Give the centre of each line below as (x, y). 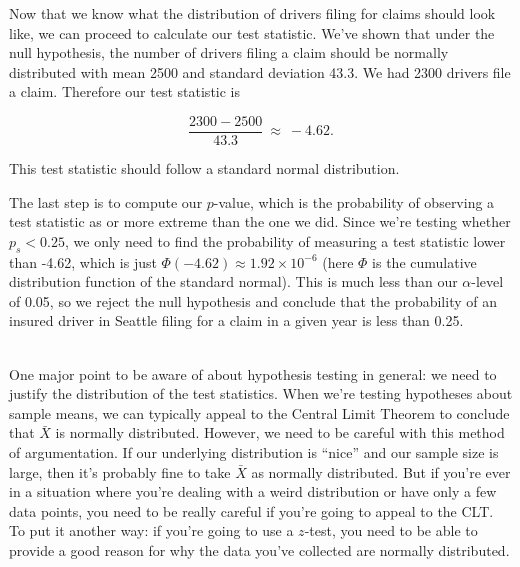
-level (487, 281)
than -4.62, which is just (83, 261)
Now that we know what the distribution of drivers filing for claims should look (252, 13)
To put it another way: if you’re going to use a (151, 530)
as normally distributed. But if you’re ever (381, 471)
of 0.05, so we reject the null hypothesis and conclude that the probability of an (253, 300)
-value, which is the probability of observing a (354, 201)
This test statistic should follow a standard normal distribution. (204, 168)
